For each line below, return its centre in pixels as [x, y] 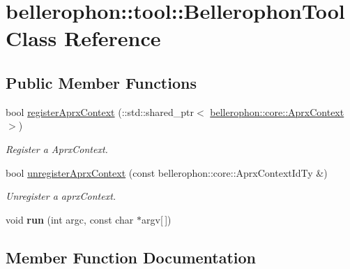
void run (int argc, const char [70, 219]
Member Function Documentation [131, 257]
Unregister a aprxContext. [61, 196]
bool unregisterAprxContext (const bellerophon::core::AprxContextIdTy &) [167, 172]
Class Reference [83, 38]
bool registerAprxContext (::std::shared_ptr [100, 111]
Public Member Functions [101, 82]
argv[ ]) [157, 219]
